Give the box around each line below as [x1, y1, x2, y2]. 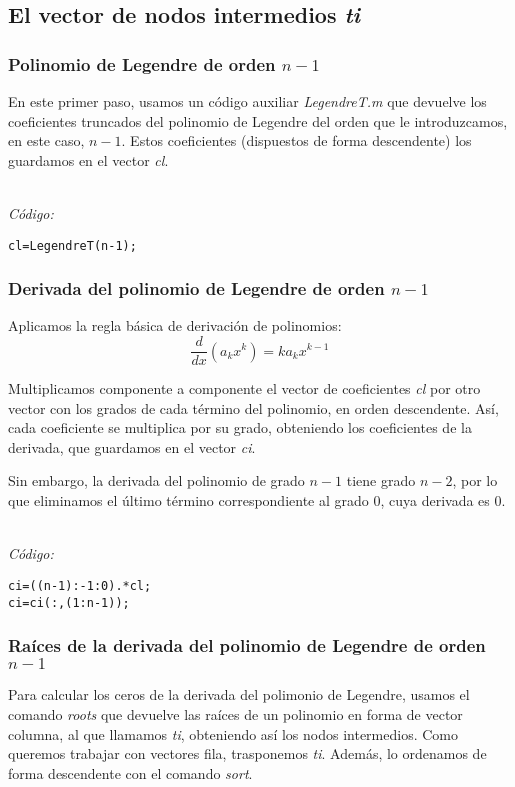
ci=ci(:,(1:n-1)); [8, 595, 130, 610]
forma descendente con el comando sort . [8, 762, 253, 783]
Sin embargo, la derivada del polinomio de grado [8, 470, 305, 491]
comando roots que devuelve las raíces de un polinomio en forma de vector [8, 703, 463, 724]
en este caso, [8, 130, 85, 151]
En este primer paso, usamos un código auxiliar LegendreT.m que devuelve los [8, 91, 487, 111]
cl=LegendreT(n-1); [8, 238, 137, 253]
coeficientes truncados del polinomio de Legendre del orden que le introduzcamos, [8, 110, 508, 131]
